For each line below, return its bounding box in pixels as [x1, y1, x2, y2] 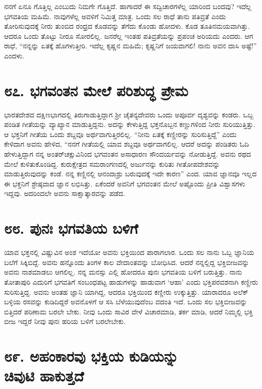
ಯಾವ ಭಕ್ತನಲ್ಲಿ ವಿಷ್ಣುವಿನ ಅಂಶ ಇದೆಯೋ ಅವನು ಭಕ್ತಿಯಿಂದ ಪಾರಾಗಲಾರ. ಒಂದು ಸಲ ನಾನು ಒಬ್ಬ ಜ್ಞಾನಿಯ [4, 247, 254, 257]
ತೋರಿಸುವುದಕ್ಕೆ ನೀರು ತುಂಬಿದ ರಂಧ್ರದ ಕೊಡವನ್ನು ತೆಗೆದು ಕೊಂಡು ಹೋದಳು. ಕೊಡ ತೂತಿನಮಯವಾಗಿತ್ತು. [4, 21, 250, 31]
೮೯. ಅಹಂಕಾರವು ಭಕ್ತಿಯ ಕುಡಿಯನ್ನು [4, 346, 178, 366]
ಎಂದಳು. [4, 50, 25, 60]
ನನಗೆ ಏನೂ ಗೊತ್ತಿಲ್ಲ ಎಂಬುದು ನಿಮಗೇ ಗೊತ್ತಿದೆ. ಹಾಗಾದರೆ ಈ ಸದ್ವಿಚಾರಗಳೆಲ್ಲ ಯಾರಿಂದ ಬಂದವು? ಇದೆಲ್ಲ [4, 1, 251, 11]
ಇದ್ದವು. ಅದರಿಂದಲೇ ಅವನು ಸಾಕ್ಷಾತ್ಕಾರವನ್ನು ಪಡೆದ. [4, 188, 125, 199]
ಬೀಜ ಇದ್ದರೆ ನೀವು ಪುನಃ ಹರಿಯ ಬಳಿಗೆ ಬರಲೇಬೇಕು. [4, 316, 126, 327]
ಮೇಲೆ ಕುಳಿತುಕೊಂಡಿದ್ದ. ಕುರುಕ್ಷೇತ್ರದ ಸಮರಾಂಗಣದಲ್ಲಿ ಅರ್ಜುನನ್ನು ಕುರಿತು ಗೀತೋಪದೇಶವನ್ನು [4, 158, 220, 169]
